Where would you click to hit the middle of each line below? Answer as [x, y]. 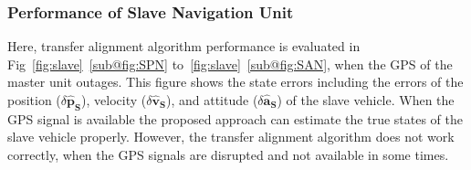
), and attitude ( [212, 100]
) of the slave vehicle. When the [366, 100]
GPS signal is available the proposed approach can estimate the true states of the [235, 118]
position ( [34, 100]
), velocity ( [114, 100]
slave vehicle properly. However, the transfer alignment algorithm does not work [231, 137]
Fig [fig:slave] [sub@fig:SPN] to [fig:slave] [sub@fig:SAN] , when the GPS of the [230, 64]
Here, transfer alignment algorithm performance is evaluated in [184, 46]
